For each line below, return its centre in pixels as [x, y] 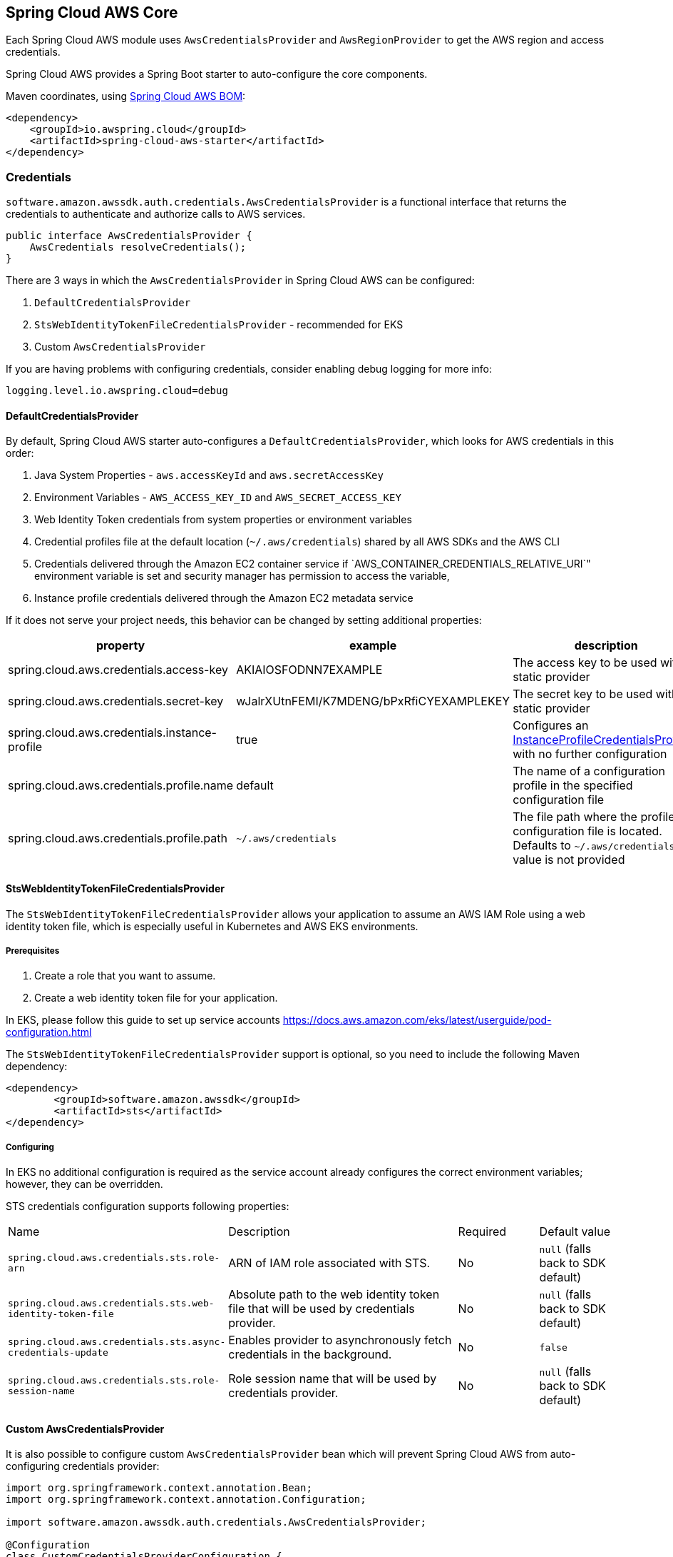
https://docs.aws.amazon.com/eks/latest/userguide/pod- [417, 1020]
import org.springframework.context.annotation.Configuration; [186, 1500]
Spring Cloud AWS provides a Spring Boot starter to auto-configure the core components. [217, 74]
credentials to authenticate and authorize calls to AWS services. [156, 214]
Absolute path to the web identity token [334, 1295]
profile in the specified [573, 786]
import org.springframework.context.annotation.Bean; [159, 1488]
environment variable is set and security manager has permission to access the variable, [242, 576]
